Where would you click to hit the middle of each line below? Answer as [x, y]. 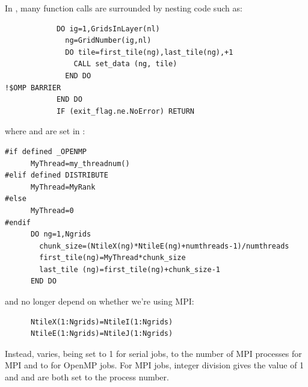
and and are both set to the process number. [87, 377]
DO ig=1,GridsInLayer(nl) [108, 29]
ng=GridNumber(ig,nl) [108, 41]
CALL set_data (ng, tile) [125, 64]
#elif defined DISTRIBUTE [57, 175]
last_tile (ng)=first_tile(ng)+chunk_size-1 [130, 269]
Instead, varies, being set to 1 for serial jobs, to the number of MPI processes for [153, 353]
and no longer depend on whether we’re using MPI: [100, 301]
